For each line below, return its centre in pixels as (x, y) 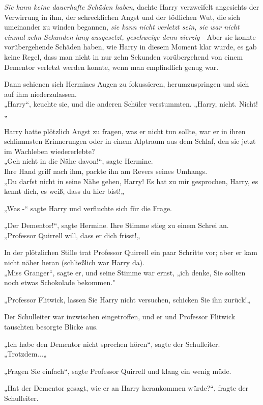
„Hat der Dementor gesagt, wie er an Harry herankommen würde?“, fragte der (126, 388)
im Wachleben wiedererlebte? (50, 151)
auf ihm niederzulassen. (40, 94)
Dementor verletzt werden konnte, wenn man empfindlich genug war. (111, 67)
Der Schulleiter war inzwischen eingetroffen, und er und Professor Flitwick (120, 317)
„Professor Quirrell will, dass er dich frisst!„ (72, 235)
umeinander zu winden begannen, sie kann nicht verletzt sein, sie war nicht (122, 27)
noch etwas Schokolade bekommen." (60, 282)
